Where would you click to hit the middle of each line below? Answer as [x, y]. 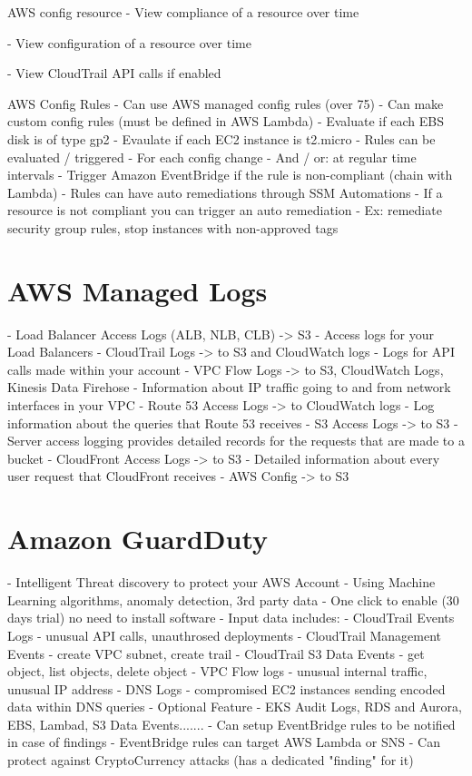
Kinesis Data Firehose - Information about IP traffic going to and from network [229, 387]
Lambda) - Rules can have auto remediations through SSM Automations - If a [225, 192]
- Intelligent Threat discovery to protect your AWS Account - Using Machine [221, 582]
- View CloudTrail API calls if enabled [114, 73]
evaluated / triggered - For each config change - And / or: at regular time [212, 157]
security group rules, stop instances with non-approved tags [173, 227]
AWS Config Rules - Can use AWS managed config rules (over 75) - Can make [226, 103]
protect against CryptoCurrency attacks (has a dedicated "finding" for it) [211, 760]
